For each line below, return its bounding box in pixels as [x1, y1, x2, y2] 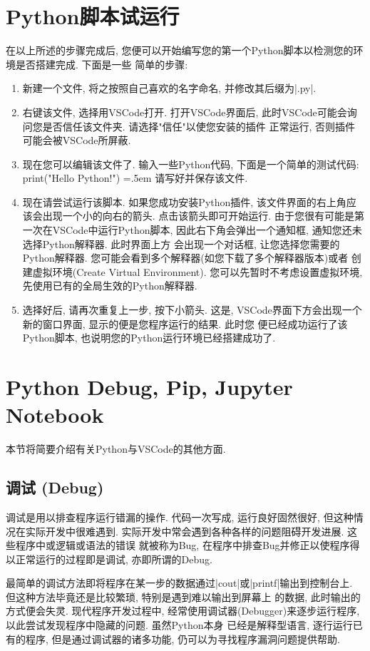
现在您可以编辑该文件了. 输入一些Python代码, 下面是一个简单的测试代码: [22, 156, 359, 171]
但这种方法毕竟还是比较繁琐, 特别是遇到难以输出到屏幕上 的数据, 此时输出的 [6, 589, 361, 604]
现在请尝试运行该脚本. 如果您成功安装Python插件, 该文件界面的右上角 [22, 194, 346, 209]
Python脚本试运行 [6, 1, 180, 31]
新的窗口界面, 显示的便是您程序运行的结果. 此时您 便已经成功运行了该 [22, 316, 348, 331]
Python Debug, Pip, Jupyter [6, 372, 293, 401]
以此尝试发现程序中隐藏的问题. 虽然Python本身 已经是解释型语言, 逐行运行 [6, 617, 353, 632]
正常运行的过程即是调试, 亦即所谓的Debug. [15, 551, 212, 566]
